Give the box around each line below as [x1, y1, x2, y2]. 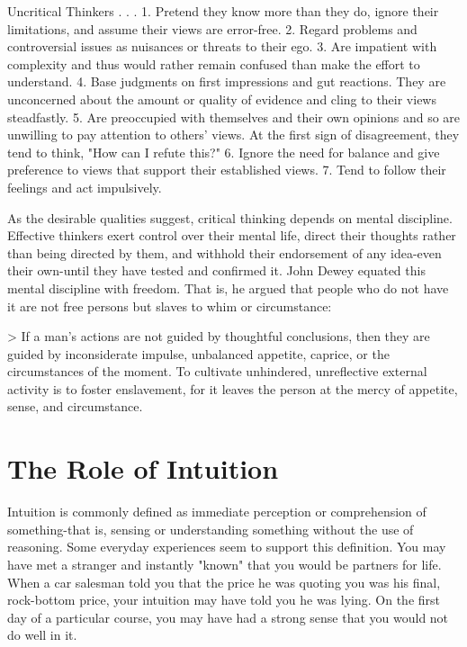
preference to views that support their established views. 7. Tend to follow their [7, 160, 446, 179]
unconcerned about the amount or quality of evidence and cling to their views [7, 89, 436, 108]
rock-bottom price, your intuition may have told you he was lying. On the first [7, 590, 440, 609]
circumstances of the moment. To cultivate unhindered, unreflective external [7, 362, 427, 381]
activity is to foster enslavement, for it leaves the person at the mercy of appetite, [7, 379, 458, 398]
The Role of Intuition [7, 450, 279, 487]
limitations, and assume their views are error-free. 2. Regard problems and [7, 19, 418, 38]
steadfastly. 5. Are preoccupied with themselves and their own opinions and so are [7, 107, 461, 126]
